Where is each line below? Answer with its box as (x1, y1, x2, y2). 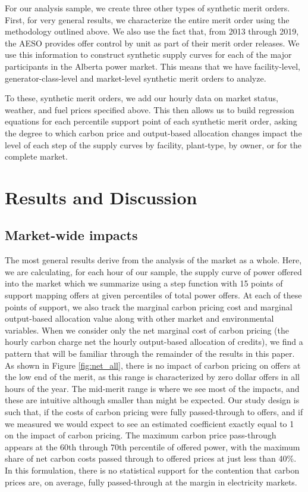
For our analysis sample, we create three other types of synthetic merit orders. (5, 2, 290, 14)
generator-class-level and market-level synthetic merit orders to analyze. (5, 71, 266, 84)
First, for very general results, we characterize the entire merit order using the (5, 13, 290, 26)
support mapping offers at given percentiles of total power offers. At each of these (5, 289, 302, 301)
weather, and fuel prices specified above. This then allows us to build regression (5, 103, 294, 116)
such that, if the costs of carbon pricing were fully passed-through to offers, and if (5, 406, 303, 418)
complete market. (5, 150, 68, 163)
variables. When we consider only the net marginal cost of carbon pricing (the (5, 323, 289, 336)
